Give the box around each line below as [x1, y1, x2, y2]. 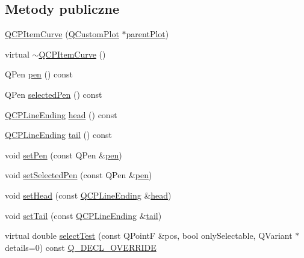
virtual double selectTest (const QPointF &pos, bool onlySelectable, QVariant [5, 229, 293, 242]
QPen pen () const [5, 68, 73, 80]
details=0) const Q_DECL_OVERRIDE [5, 241, 157, 253]
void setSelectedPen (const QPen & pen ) [5, 169, 152, 181]
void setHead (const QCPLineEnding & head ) [5, 188, 172, 201]
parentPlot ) [126, 28, 169, 40]
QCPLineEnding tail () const [5, 128, 113, 141]
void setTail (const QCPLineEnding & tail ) [5, 209, 162, 221]
